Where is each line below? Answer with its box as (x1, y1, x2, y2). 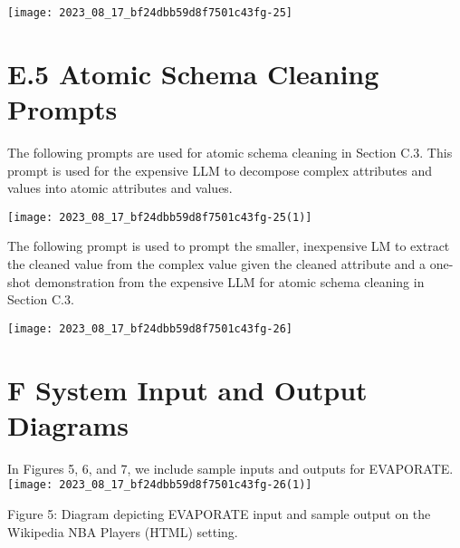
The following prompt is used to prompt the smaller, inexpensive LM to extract (7, 236, 450, 255)
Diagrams (7, 406, 129, 443)
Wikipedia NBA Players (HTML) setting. (7, 522, 238, 541)
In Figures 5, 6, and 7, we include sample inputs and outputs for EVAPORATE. (7, 458, 454, 477)
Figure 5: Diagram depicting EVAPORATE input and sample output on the (7, 505, 431, 523)
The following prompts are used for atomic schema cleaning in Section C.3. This (7, 142, 453, 161)
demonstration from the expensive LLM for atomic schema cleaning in (34, 272, 425, 291)
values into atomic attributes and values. (7, 178, 233, 197)
